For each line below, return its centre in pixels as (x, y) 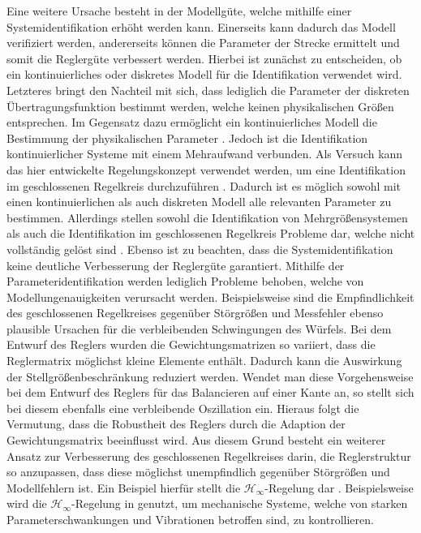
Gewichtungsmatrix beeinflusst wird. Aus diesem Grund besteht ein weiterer (196, 440)
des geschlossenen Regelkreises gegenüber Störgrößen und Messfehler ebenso (195, 313)
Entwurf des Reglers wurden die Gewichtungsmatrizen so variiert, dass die (191, 344)
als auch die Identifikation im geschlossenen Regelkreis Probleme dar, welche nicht (211, 233)
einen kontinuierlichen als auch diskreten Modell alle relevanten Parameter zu (199, 202)
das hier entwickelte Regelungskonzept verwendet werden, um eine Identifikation (206, 169)
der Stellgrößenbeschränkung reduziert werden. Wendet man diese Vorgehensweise (210, 376)
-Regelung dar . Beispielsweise (339, 487)
